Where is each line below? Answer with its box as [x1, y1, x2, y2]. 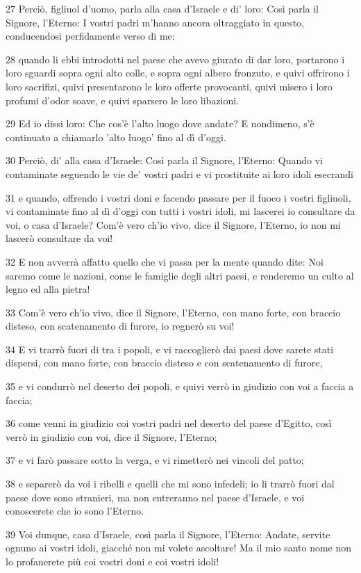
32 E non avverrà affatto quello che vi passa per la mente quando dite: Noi [6, 254, 324, 268]
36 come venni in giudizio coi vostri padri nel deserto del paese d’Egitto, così [6, 416, 332, 430]
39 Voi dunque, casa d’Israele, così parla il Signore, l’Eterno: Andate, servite [6, 526, 330, 541]
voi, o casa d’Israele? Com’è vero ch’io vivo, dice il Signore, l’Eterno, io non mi [6, 217, 341, 232]
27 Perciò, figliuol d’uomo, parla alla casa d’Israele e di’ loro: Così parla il [6, 1, 319, 15]
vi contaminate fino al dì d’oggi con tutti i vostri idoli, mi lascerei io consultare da [6, 204, 355, 218]
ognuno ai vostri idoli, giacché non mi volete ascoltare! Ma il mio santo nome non [6, 540, 352, 555]
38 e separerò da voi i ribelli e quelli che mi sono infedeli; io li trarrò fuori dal [6, 476, 335, 491]
